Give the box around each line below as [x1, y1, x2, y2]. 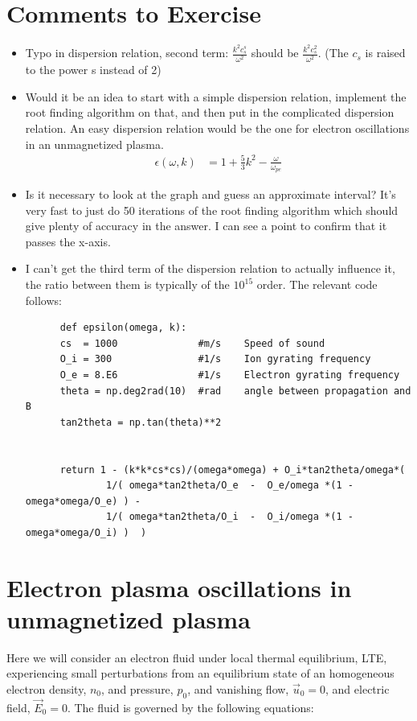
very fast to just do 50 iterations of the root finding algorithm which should [25, 201, 399, 218]
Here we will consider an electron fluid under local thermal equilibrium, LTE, [6, 649, 387, 665]
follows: [25, 291, 62, 308]
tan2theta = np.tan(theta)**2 [59, 416, 222, 428]
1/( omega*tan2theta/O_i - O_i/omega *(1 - [106, 511, 354, 523]
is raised [365, 44, 406, 61]
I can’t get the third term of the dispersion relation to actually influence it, [25, 260, 395, 277]
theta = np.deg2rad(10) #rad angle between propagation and [59, 385, 411, 397]
